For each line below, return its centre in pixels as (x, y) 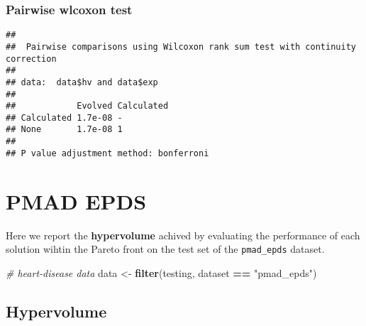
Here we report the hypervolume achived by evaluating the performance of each (183, 235)
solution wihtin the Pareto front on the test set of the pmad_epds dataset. (165, 249)
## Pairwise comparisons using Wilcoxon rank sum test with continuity (181, 47)
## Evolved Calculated (87, 106)
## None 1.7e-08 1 (64, 130)
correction (31, 59)
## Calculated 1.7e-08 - (64, 118)
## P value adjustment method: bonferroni (107, 153)
